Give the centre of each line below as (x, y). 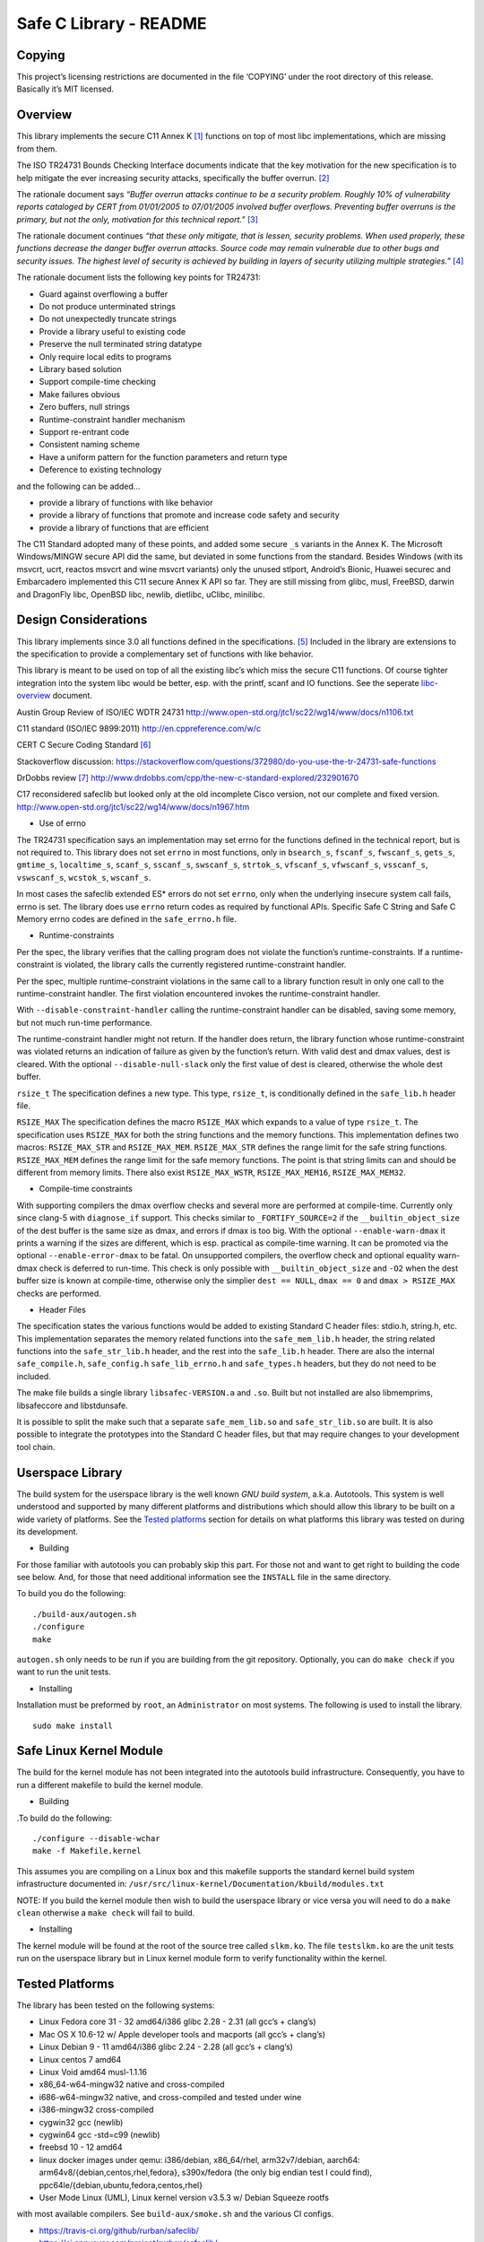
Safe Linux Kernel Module (90, 1751)
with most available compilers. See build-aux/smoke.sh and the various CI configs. (175, 2214)
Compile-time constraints (86, 1189)
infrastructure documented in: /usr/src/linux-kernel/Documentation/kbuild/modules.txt (200, 1884)
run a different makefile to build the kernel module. (110, 1785)
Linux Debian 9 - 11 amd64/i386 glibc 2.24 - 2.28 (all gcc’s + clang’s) (166, 2047)
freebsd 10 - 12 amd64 (81, 2147)
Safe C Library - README (112, 23)
